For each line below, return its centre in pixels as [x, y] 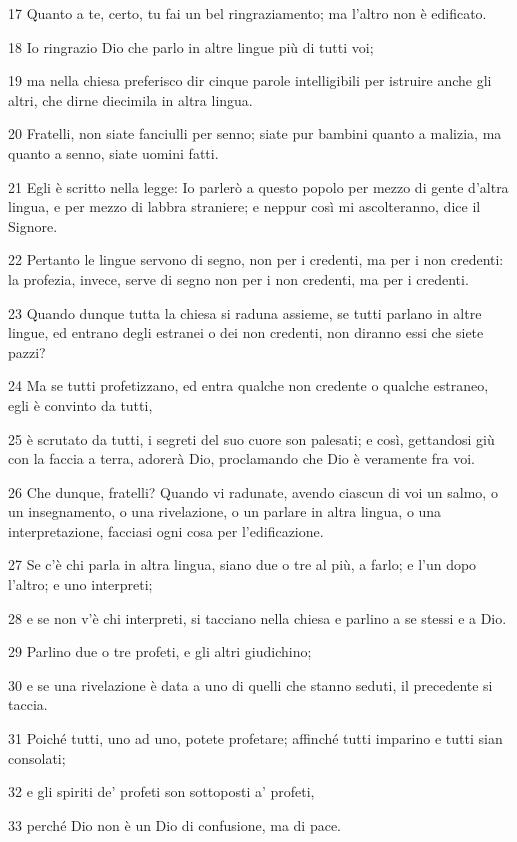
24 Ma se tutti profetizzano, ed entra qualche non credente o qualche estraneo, [248, 385]
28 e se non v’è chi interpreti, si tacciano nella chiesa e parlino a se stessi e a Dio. [257, 617]
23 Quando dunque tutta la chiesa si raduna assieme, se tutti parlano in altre [245, 312]
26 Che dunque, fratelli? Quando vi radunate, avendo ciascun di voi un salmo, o [253, 491]
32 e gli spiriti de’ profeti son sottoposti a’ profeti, [161, 791]
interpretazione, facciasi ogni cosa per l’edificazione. [166, 530]
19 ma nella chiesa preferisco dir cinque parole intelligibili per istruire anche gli [250, 80]
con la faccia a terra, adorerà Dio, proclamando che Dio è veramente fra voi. [241, 458]
